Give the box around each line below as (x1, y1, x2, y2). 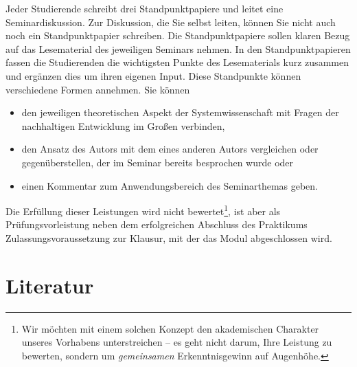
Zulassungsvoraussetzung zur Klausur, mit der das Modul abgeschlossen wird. (5, 230, 332, 245)
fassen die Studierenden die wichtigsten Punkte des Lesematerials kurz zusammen (5, 55, 349, 69)
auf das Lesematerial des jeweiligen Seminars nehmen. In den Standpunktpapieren (5, 41, 351, 56)
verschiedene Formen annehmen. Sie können (5, 82, 190, 96)
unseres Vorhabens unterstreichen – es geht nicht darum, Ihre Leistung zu (21, 335, 332, 349)
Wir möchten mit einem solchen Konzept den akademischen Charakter (21, 321, 319, 335)
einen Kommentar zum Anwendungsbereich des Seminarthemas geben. (21, 178, 319, 192)
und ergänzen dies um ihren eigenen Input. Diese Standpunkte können (5, 68, 301, 82)
